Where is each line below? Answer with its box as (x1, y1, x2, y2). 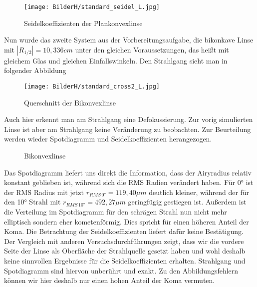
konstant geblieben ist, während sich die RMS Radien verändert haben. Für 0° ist (4, 177, 254, 187)
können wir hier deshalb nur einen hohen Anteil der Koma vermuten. (4, 275, 215, 285)
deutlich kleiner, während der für (149, 186, 250, 197)
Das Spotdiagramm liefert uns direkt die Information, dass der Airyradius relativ (4, 167, 252, 177)
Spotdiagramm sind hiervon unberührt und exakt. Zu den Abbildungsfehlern (4, 265, 239, 275)
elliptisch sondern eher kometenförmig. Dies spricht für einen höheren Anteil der (4, 216, 249, 226)
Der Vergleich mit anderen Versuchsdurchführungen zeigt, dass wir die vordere (4, 235, 244, 246)
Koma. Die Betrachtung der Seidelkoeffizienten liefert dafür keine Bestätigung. (4, 226, 244, 236)
